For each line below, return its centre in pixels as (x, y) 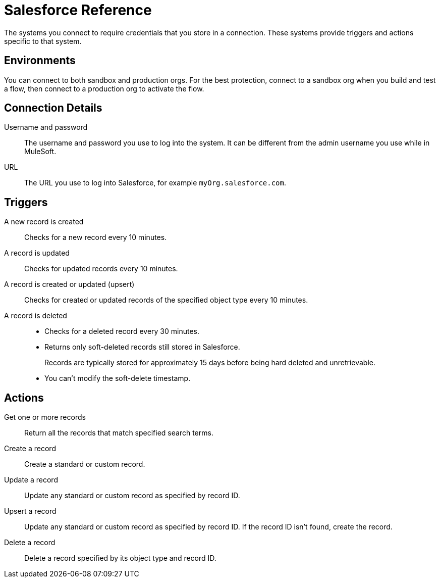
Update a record (31, 480)
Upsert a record (30, 511)
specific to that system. (43, 41)
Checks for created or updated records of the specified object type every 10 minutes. (166, 300)
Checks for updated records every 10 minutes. (101, 269)
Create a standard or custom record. (85, 464)
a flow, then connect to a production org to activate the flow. (104, 88)
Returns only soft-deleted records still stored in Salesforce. (142, 347)
